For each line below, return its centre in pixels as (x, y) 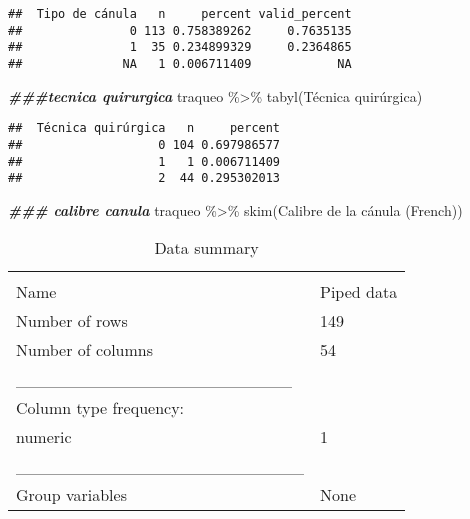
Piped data (359, 292)
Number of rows (72, 321)
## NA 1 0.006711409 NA (180, 63)
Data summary (206, 248)
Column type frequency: (100, 408)
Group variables (71, 495)
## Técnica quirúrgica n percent (144, 128)
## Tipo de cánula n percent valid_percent (180, 14)
